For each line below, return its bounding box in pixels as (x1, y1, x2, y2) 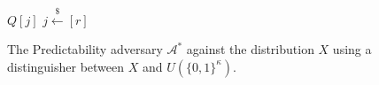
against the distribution (186, 40, 314, 58)
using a (332, 40, 372, 58)
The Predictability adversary (7, 40, 163, 58)
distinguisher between (7, 57, 125, 75)
